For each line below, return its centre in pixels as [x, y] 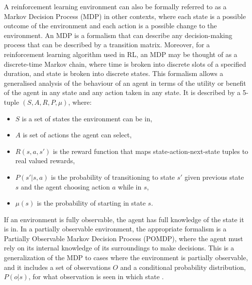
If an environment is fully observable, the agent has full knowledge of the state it [124, 219]
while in [130, 186]
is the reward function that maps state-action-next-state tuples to [151, 151]
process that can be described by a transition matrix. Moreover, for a [107, 45]
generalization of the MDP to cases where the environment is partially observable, [126, 257]
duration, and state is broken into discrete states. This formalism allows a [114, 73]
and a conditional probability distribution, [183, 267]
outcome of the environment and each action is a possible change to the [110, 26]
